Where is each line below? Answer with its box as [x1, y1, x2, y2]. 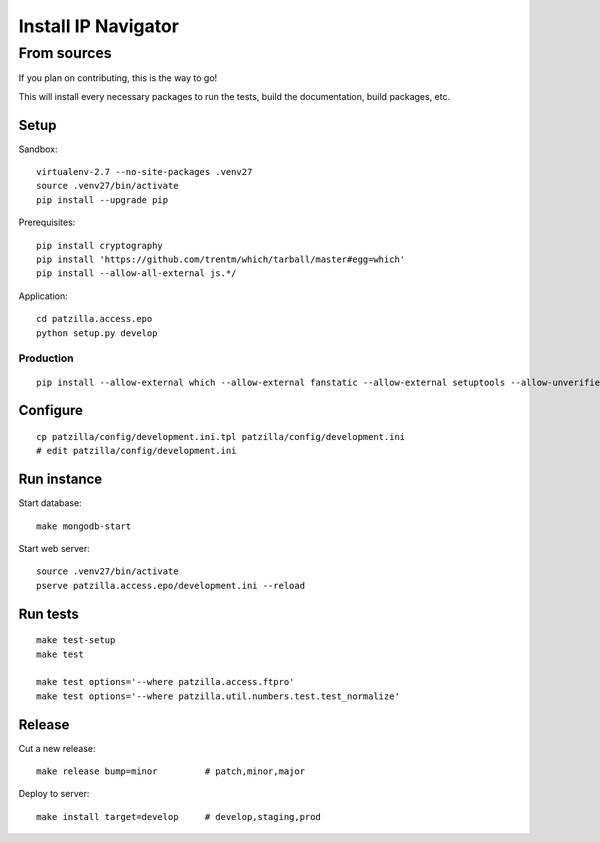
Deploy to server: [18, 788, 90, 800]
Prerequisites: [18, 216, 76, 229]
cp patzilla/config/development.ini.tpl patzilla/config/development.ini [36, 431, 406, 442]
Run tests [18, 605, 79, 622]
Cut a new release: [18, 742, 96, 754]
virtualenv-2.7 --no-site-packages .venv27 [36, 166, 253, 178]
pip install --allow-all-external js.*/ [36, 268, 237, 279]
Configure [18, 402, 84, 419]
